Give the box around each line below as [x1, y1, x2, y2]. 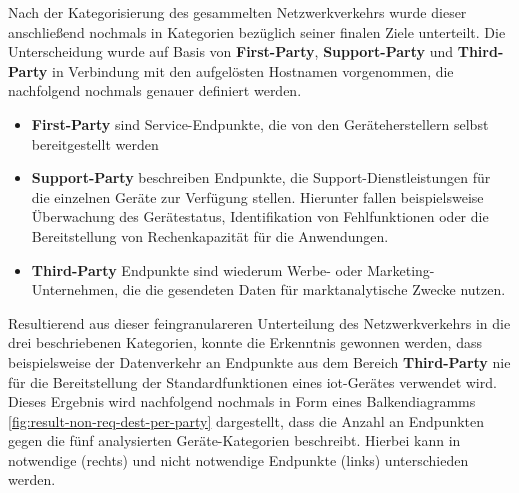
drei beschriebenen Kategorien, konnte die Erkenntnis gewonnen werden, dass [8, 332, 482, 353]
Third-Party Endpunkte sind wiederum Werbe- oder [31, 259, 363, 280]
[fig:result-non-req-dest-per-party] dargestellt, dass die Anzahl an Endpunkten [8, 410, 485, 431]
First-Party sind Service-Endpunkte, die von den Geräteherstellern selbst [31, 113, 489, 134]
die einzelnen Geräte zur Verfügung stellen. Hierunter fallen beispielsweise [31, 186, 484, 207]
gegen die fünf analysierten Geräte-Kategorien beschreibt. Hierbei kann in [8, 430, 461, 451]
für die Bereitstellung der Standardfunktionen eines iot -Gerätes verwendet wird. [8, 371, 497, 392]
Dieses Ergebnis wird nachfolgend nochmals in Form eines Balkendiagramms [8, 391, 476, 412]
